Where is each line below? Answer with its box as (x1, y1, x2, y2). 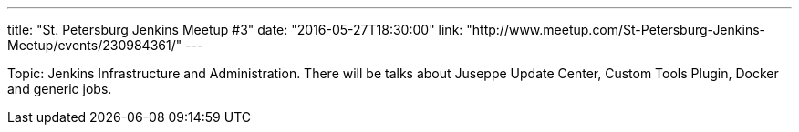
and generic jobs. (7, 81, 112, 96)
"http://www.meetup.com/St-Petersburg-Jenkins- (466, 22, 765, 37)
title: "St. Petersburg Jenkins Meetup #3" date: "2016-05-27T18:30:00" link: (7, 22, 463, 37)
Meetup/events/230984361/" (7, 37, 182, 53)
